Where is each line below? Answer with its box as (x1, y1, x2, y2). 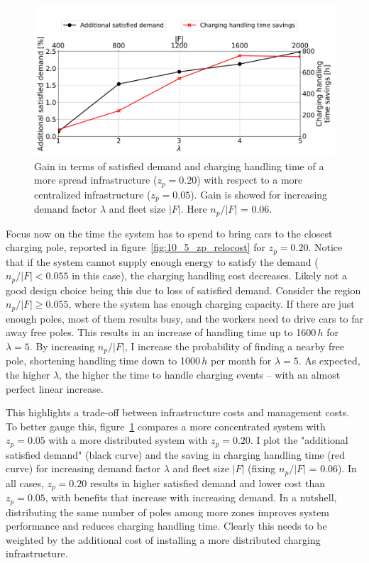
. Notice (308, 240, 343, 255)
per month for (211, 353, 272, 368)
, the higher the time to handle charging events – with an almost (59, 367, 341, 381)
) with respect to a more (197, 172, 303, 187)
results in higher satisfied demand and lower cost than (89, 475, 325, 490)
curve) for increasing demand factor (6, 461, 161, 476)
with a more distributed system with (48, 433, 208, 447)
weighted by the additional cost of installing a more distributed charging (6, 532, 321, 547)
